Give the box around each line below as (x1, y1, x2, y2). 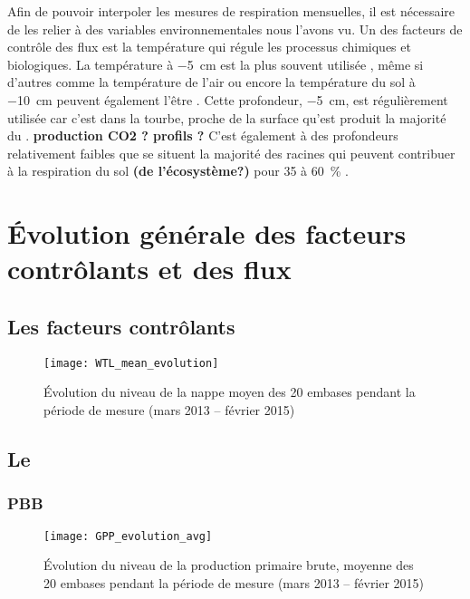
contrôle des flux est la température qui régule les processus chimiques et (7, 37, 411, 56)
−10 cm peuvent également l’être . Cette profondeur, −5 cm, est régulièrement (7, 90, 448, 109)
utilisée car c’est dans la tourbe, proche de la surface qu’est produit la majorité (7, 108, 446, 127)
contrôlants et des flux (7, 250, 292, 287)
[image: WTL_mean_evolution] (43, 356, 219, 370)
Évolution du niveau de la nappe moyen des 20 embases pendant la (43, 382, 416, 401)
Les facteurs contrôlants (7, 312, 235, 340)
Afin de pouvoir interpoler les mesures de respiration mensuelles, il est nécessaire (7, 2, 456, 20)
